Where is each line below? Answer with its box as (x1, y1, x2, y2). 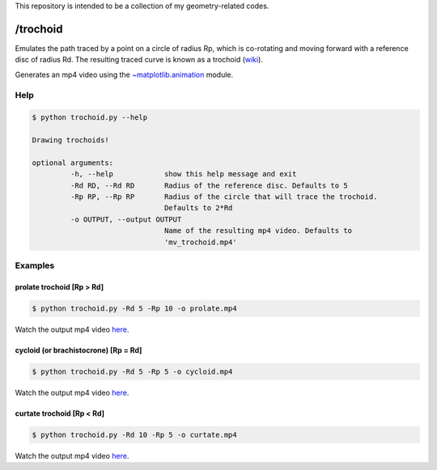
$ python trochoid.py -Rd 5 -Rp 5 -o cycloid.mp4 (32, 366, 233, 376)
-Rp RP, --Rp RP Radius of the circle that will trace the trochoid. (70, 192, 378, 201)
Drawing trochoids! (32, 136, 109, 145)
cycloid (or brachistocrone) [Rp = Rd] (15, 345, 142, 355)
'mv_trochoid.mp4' (163, 237, 238, 247)
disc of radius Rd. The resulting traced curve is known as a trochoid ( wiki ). (15, 55, 263, 65)
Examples (15, 260, 55, 271)
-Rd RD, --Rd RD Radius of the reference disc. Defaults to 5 (70, 180, 348, 190)
